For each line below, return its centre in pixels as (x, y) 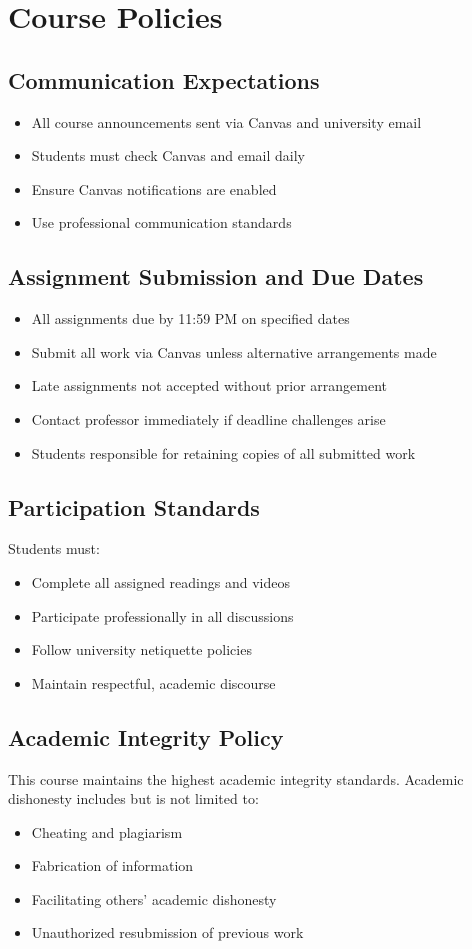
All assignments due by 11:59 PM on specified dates (190, 318)
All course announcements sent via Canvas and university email (226, 121)
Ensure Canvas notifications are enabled (154, 188)
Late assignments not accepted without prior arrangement (209, 385)
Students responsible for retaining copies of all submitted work (223, 452)
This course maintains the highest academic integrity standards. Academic (236, 778)
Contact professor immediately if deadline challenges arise (208, 418)
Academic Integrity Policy (146, 736)
